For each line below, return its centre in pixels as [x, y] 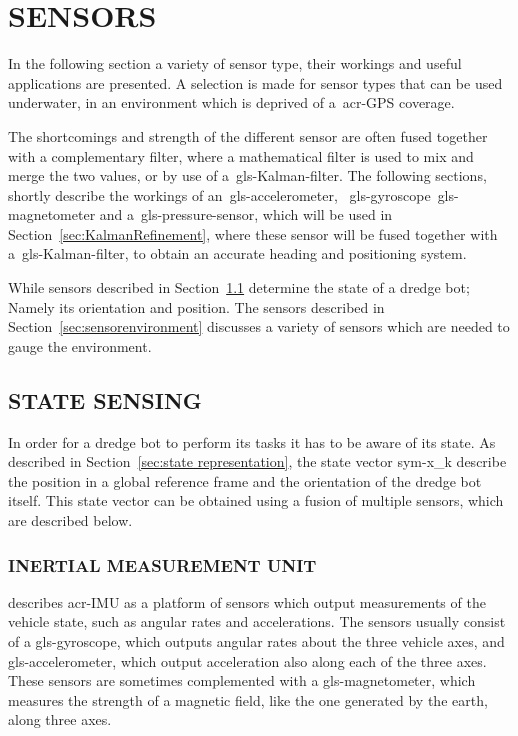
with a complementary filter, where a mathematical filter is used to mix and [241, 155]
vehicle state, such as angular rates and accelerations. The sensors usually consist [257, 621]
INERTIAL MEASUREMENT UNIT [162, 564]
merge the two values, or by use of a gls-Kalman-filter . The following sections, [247, 175]
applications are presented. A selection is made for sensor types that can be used [255, 82]
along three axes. [60, 719]
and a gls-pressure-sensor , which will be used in [246, 214]
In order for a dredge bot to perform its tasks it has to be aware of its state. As [252, 441]
